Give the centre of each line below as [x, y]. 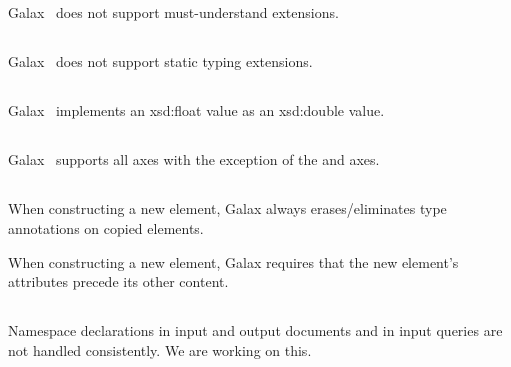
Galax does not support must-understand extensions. [173, 12]
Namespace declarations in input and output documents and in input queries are [255, 330]
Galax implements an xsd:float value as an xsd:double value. [196, 110]
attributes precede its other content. [118, 281]
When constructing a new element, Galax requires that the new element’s [233, 261]
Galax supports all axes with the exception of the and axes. [194, 159]
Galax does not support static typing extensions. [160, 61]
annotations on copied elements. [106, 227]
